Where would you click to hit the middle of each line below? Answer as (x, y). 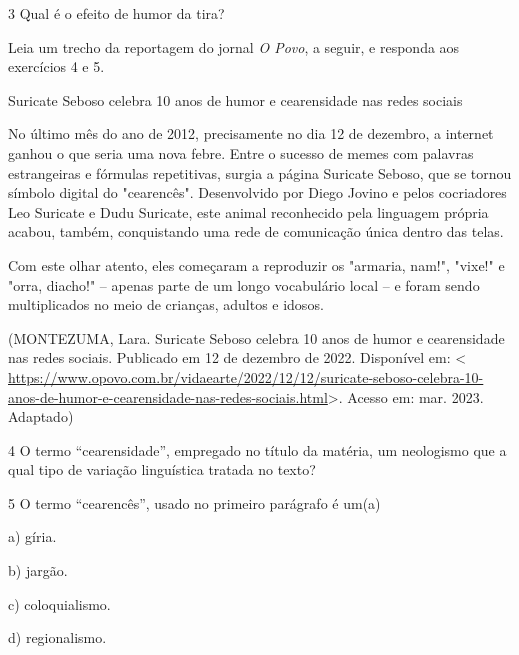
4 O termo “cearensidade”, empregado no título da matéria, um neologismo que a (257, 449)
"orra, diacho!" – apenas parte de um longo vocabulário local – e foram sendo (244, 284)
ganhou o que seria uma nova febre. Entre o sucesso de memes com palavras (241, 152)
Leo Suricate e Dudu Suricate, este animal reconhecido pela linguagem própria (248, 211)
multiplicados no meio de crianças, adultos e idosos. (166, 304)
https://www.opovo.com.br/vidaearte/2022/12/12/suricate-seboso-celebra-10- (246, 376)
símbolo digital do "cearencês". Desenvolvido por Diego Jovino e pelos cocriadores (257, 192)
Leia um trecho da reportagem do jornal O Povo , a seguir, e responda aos (234, 46)
